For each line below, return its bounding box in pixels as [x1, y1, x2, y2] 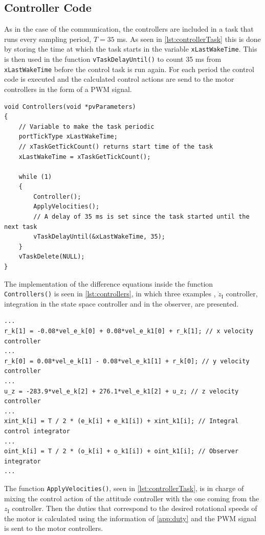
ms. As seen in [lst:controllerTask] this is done [117, 33, 261, 44]
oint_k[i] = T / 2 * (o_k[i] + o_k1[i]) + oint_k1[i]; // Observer [4, 448, 239, 455]
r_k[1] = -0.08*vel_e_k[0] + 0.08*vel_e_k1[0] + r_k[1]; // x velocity [4, 328, 253, 335]
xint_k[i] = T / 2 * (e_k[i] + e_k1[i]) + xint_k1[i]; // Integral [4, 417, 239, 425]
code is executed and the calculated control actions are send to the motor [4, 74, 234, 84]
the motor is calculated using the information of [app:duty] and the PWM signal [4, 513, 256, 523]
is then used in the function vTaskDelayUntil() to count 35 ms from [4, 54, 222, 64]
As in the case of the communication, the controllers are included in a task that [4, 24, 254, 34]
